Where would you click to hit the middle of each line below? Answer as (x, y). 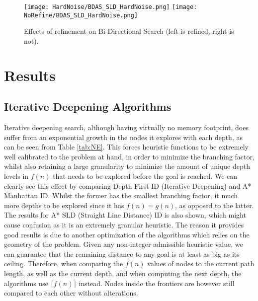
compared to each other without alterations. (71, 293)
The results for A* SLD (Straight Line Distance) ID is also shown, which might (125, 215)
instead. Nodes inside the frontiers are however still (157, 283)
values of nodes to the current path (201, 263)
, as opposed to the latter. (215, 205)
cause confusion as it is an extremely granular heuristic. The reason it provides (124, 225)
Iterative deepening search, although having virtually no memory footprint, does (126, 127)
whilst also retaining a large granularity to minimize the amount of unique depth (127, 166)
